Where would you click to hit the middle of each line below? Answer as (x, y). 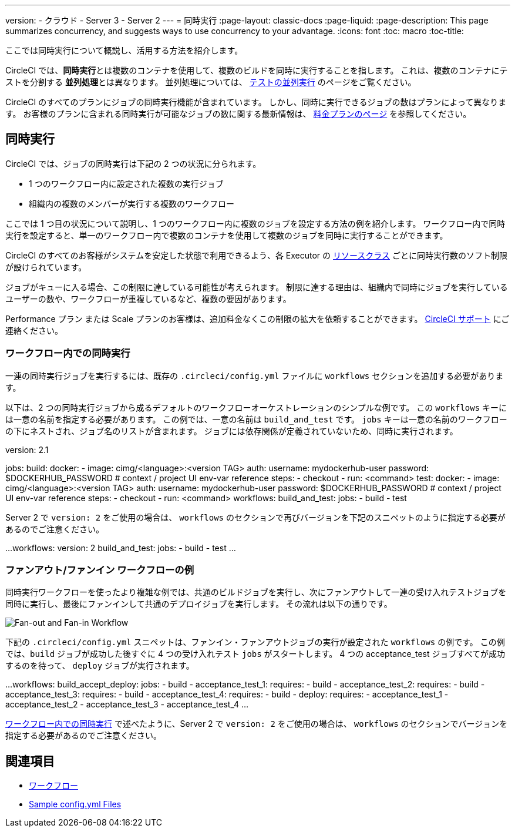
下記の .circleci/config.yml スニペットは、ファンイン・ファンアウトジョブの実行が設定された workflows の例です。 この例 (255, 642)
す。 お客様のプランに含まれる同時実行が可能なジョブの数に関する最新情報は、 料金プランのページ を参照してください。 (238, 114)
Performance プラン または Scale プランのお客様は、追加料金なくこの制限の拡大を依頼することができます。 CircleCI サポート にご (257, 318)
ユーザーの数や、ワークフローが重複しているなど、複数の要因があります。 (148, 298)
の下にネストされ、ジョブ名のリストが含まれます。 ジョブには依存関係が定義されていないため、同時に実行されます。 (232, 431)
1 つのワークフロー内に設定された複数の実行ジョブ (126, 183)
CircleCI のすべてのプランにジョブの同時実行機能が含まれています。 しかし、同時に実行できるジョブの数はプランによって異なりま (256, 102)
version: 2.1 (27, 449)
